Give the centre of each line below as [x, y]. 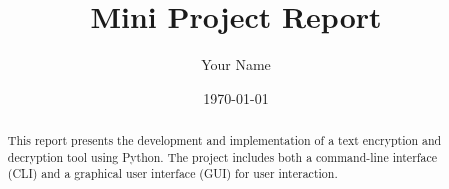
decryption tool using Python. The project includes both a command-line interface [222, 156]
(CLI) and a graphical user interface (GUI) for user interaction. [172, 173]
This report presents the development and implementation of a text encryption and [224, 140]
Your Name [236, 64]
